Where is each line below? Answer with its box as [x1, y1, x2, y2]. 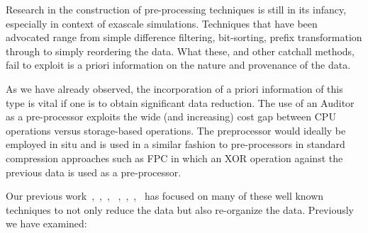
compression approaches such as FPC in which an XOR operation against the [6, 150, 343, 165]
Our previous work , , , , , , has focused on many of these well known [6, 188, 324, 203]
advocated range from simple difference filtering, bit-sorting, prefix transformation [6, 30, 362, 45]
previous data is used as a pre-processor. [6, 164, 182, 179]
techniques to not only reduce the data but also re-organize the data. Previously [6, 202, 354, 217]
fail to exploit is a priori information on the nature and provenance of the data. [6, 57, 351, 72]
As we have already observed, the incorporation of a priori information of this [6, 81, 343, 96]
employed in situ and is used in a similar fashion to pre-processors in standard [6, 137, 345, 152]
